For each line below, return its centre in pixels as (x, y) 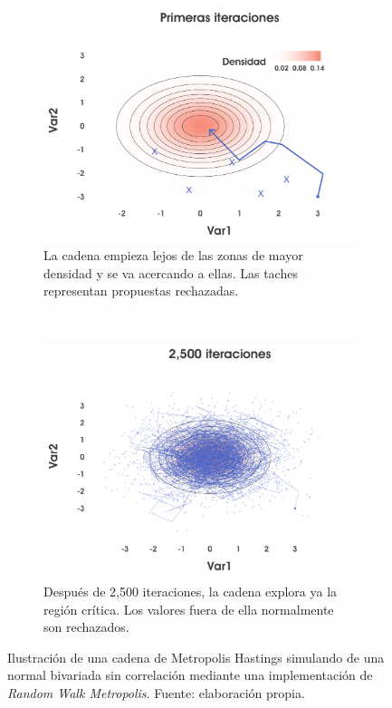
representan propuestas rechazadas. (141, 291)
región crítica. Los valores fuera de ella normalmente (189, 609)
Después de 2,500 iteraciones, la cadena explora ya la (191, 591)
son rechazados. (86, 627)
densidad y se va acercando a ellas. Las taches (171, 272)
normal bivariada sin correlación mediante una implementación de (190, 675)
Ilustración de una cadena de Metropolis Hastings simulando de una (196, 657)
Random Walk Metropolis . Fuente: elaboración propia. (156, 692)
